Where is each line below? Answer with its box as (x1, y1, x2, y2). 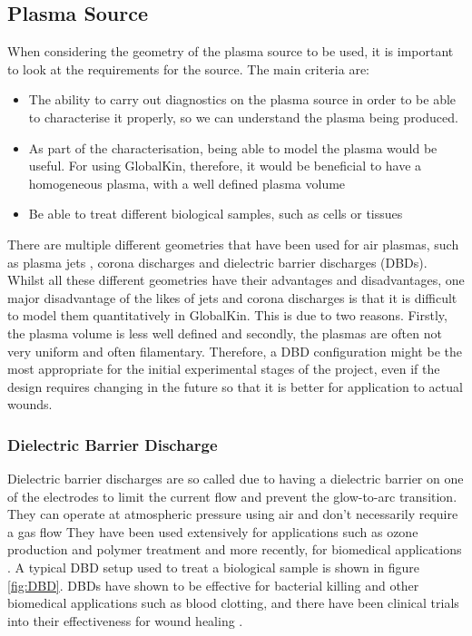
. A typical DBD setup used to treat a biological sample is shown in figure (7, 558, 420, 577)
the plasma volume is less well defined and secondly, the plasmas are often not (7, 323, 442, 342)
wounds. (7, 395, 53, 414)
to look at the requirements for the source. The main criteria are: (7, 59, 370, 78)
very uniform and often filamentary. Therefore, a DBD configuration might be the (7, 341, 462, 360)
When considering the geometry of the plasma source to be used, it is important (7, 42, 454, 61)
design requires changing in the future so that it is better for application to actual (7, 377, 463, 396)
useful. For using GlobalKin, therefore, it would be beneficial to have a (28, 156, 422, 175)
